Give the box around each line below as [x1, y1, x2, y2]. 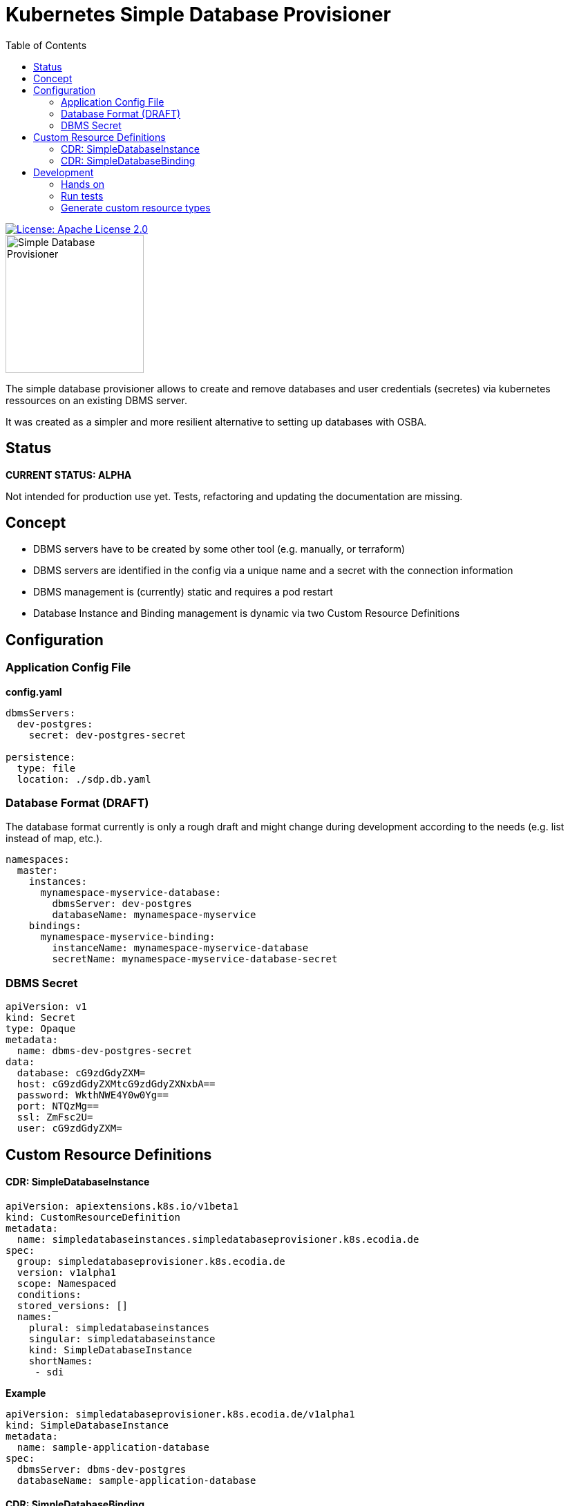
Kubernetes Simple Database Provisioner [6, 3, 391, 26]
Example [6, 1386, 46, 1399]
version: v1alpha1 [17, 1266, 117, 1278]
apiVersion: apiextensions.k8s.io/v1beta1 [6, 1200, 239, 1212]
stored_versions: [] [17, 1299, 129, 1311]
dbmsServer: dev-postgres [52, 898, 192, 910]
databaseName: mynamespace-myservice [52, 909, 256, 921]
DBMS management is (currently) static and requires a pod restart [33, 586, 333, 598]
